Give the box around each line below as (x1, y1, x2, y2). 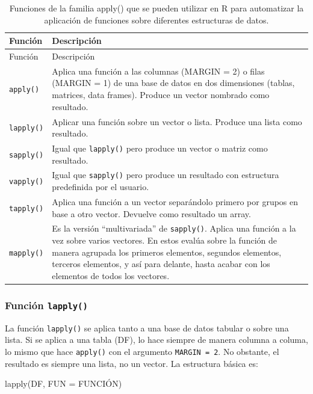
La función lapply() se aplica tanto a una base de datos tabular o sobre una (5, 321, 289, 334)
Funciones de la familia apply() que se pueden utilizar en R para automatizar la (9, 2, 304, 14)
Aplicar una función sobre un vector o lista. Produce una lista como (52, 115, 302, 128)
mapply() (9, 248, 44, 257)
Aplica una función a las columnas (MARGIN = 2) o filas (52, 64, 265, 77)
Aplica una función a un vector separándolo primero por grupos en (52, 195, 299, 208)
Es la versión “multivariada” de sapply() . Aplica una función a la (52, 222, 296, 235)
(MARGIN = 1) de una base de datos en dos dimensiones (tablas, (52, 76, 295, 89)
